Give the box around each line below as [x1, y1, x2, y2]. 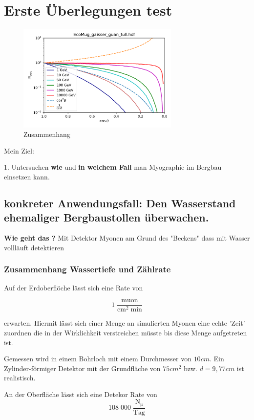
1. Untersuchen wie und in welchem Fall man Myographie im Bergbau [4, 162, 222, 172]
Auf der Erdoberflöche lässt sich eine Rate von [4, 282, 143, 292]
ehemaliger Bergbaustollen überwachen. [4, 210, 209, 225]
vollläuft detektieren [4, 242, 64, 252]
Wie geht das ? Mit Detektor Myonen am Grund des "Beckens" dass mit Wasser [4, 233, 250, 243]
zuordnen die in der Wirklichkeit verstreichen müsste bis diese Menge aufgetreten [4, 327, 247, 337]
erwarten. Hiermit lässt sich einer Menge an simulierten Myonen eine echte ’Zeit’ [4, 318, 245, 328]
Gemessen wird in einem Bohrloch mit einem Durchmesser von [4, 354, 191, 364]
